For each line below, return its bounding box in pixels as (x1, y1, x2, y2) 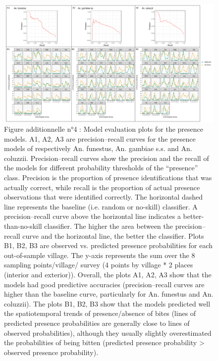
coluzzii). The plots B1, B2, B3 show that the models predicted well (4, 298, 211, 309)
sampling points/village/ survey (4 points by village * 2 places (4, 259, 193, 270)
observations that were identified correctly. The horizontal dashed (4, 192, 203, 202)
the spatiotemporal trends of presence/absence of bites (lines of (4, 308, 196, 318)
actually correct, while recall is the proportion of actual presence (4, 182, 200, 192)
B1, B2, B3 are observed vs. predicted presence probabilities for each (4, 240, 213, 251)
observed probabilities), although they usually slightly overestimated (4, 327, 212, 338)
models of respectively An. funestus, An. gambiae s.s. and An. (4, 143, 192, 154)
